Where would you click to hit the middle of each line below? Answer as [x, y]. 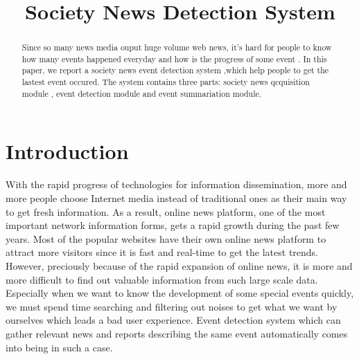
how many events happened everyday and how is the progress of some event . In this [174, 58]
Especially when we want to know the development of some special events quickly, [180, 293]
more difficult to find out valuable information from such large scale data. [162, 279]
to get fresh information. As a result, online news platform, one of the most [166, 211]
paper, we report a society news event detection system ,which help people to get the [175, 70]
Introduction [67, 151]
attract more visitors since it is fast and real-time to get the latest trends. [162, 252]
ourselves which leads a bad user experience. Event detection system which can [173, 320]
